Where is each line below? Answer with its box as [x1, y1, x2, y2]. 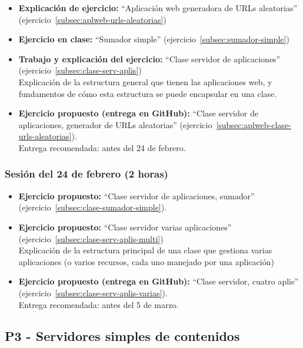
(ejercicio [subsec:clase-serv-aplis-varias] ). [18, 286, 168, 299]
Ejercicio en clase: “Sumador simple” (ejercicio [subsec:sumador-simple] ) [18, 33, 289, 45]
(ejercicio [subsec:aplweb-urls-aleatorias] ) [18, 13, 167, 25]
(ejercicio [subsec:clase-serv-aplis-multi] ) [18, 232, 164, 245]
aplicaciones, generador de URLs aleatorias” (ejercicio [18, 118, 212, 130]
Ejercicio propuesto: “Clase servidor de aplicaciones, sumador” [18, 189, 255, 202]
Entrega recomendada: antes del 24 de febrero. [18, 141, 186, 153]
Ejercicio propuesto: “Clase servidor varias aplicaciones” [18, 220, 232, 233]
